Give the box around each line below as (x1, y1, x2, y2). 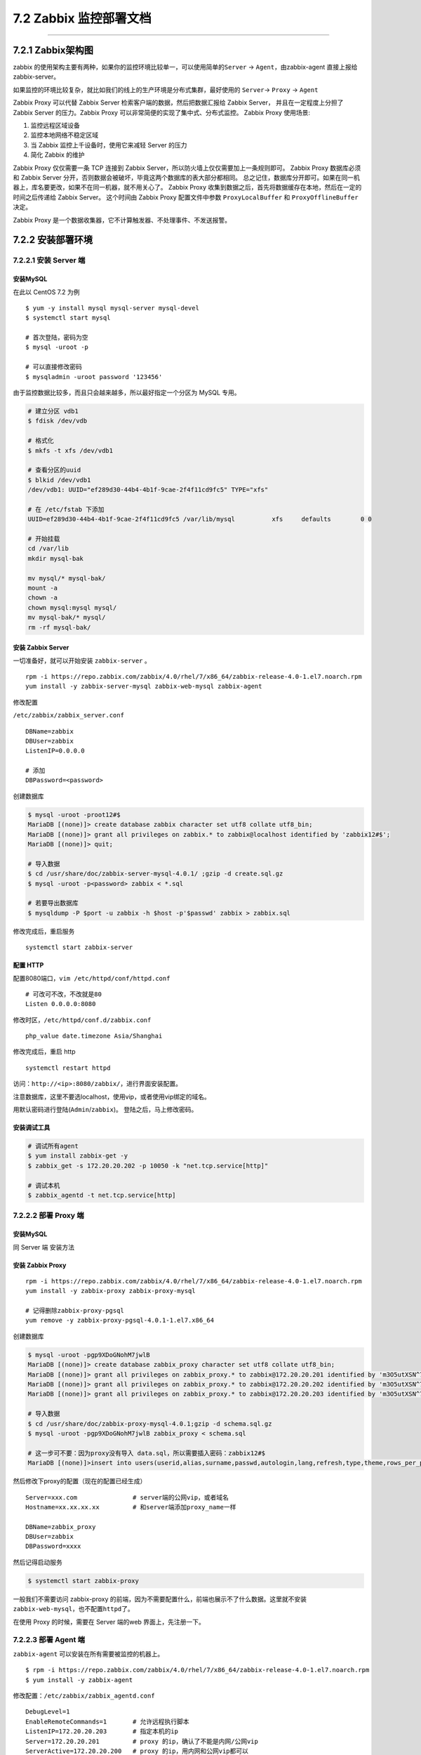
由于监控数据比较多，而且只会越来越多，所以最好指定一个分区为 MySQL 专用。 (13, 388, 241, 397)
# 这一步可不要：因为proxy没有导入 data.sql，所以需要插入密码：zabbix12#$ (27, 1449, 266, 1457)
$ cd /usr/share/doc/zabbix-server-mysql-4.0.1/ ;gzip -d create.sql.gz (27, 870, 283, 877)
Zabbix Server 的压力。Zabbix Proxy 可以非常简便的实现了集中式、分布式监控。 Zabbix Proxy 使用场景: (13, 108, 310, 117)
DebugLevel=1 (25, 1708, 70, 1716)
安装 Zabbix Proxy (13, 1261, 67, 1269)
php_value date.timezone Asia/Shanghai (25, 1032, 163, 1040)
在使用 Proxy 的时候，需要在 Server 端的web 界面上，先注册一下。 (13, 1617, 205, 1626)
